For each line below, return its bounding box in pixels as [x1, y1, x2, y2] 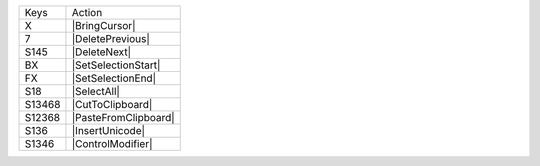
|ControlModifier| [71, 137, 153, 150]
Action [71, 6, 103, 19]
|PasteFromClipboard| [71, 111, 175, 124]
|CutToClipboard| [71, 98, 153, 111]
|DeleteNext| [71, 45, 132, 59]
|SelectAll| [71, 85, 120, 98]
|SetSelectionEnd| [71, 71, 157, 85]
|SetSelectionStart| [71, 58, 161, 72]
